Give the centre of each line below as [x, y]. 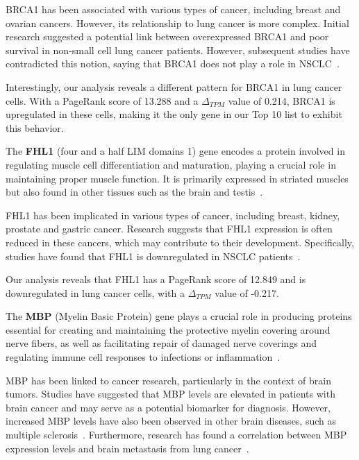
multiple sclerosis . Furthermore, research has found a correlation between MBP [176, 435]
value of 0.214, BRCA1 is [282, 100]
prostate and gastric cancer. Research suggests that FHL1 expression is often [169, 229]
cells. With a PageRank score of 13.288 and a [102, 100]
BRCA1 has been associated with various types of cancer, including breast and [173, 9]
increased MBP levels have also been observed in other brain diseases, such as [171, 421]
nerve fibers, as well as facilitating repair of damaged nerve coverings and [161, 343]
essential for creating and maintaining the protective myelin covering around [168, 329]
